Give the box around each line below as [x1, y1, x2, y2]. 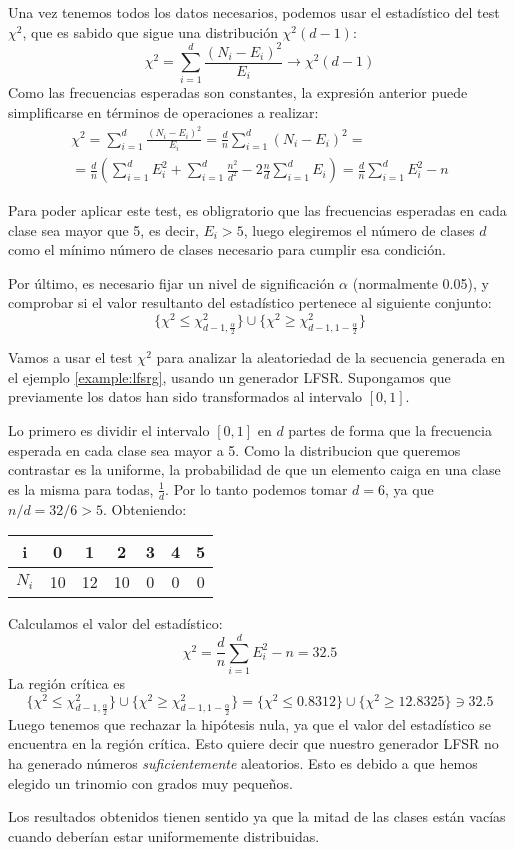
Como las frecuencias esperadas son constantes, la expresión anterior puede [8, 82, 468, 103]
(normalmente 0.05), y [352, 272, 489, 293]
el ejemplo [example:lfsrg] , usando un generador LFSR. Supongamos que [8, 366, 451, 387]
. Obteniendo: [103, 498, 187, 519]
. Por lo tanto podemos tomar [165, 478, 348, 499]
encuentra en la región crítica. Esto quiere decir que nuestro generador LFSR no [8, 733, 499, 754]
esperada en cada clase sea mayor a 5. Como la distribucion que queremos [8, 439, 461, 460]
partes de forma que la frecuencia [288, 420, 492, 441]
